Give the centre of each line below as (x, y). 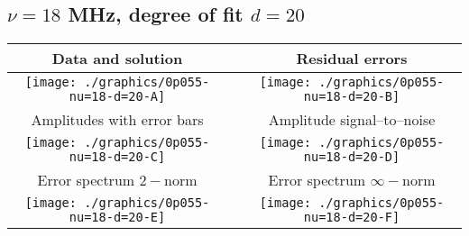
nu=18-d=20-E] (117, 218)
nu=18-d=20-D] (352, 157)
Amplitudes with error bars (117, 120)
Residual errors (352, 59)
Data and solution (117, 59)
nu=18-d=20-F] (352, 218)
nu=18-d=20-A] (117, 97)
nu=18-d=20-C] (117, 157)
